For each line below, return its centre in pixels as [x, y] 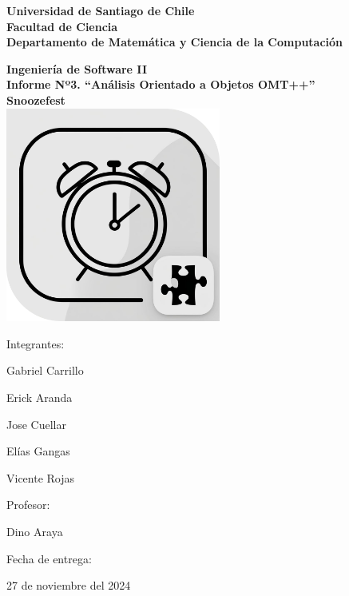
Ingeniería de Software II [77, 68]
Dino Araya [35, 531]
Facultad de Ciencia [62, 26]
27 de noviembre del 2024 [69, 585]
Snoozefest [36, 99]
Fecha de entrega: [49, 558]
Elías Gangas [38, 451]
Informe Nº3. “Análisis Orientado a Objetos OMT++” [161, 84]
